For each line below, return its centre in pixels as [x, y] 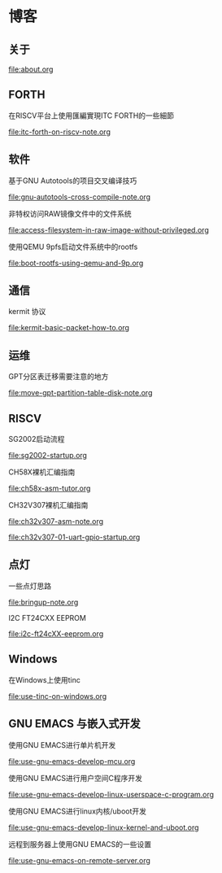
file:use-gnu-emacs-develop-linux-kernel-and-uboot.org [104, 827]
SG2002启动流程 [37, 439]
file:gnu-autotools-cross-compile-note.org [80, 197]
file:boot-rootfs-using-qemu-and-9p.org [76, 263]
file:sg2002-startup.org [48, 456]
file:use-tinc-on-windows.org [58, 696]
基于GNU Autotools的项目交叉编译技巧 [73, 181]
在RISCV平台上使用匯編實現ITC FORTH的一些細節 [91, 116]
